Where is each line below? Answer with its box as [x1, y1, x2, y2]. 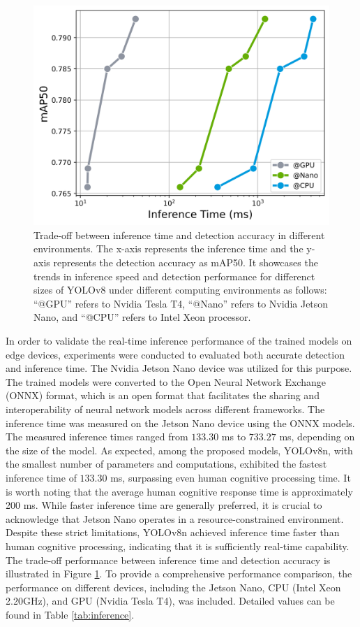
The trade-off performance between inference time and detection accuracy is [6, 552, 331, 567]
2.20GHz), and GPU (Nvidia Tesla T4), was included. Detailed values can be [6, 593, 335, 608]
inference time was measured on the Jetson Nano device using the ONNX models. [6, 415, 355, 430]
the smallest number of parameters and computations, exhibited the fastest [6, 456, 327, 471]
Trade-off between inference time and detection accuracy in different [33, 227, 325, 242]
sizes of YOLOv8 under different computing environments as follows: [33, 282, 327, 297]
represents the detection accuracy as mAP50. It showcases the [53, 255, 318, 270]
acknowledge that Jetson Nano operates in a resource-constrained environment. [6, 511, 344, 526]
